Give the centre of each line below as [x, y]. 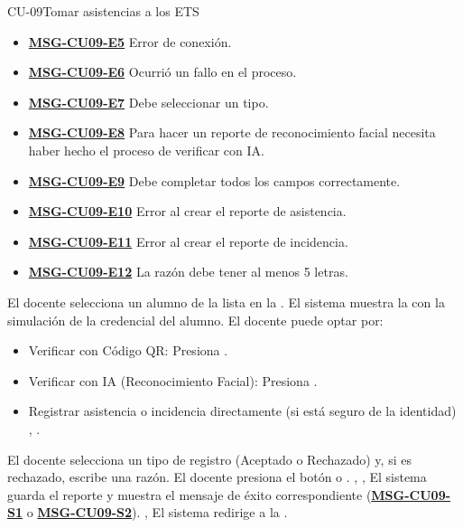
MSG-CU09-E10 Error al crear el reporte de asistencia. [187, 211]
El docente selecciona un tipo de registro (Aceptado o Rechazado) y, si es [209, 459]
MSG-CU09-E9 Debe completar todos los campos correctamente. [214, 180]
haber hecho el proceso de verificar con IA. [146, 150]
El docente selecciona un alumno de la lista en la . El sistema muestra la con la [226, 302]
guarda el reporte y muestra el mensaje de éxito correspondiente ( [190, 494]
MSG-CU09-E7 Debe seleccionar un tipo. [148, 102]
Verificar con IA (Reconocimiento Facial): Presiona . [173, 380]
